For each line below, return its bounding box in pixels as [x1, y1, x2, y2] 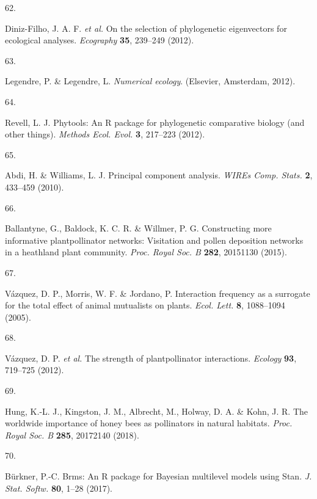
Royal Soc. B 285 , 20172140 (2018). [5, 428, 139, 441]
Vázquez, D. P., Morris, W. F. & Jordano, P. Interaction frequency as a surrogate [5, 286, 310, 299]
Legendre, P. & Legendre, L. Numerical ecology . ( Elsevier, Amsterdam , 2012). [5, 75, 296, 87]
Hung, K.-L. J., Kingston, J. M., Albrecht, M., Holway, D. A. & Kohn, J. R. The [5, 404, 308, 417]
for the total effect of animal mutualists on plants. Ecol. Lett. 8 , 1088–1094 [5, 299, 285, 311]
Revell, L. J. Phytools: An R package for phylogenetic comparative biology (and [5, 115, 305, 128]
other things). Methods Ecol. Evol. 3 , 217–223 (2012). [5, 128, 205, 140]
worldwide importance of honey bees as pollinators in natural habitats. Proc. [5, 417, 293, 429]
